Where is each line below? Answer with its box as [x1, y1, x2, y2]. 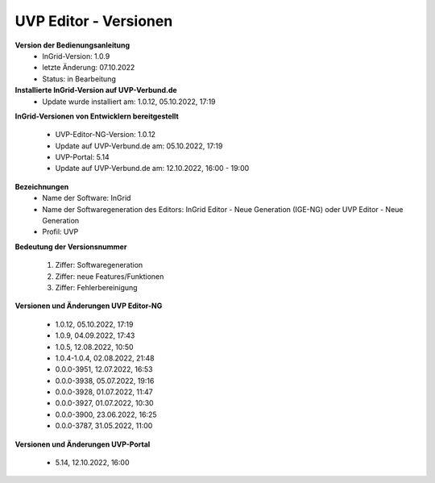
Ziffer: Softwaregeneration [55, 260, 143, 270]
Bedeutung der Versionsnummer [14, 242, 127, 252]
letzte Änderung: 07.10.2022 [42, 63, 135, 73]
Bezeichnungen [14, 181, 69, 191]
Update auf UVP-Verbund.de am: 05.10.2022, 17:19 [55, 141, 223, 151]
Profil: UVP [42, 227, 79, 237]
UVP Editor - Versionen [14, 12, 173, 30]
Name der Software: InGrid [42, 194, 131, 203]
